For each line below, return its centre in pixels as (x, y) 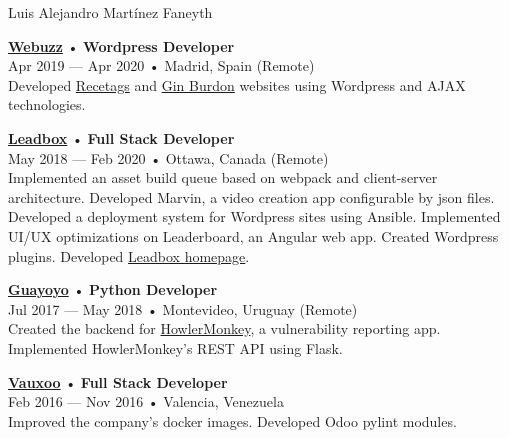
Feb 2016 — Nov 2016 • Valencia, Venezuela (146, 401)
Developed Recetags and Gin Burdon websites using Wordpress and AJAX (237, 84)
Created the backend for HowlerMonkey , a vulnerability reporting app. (224, 328)
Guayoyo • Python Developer (113, 289)
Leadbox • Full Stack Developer (121, 137)
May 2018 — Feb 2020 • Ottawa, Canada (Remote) (168, 157)
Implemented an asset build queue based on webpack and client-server (223, 177)
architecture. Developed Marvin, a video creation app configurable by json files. (251, 196)
